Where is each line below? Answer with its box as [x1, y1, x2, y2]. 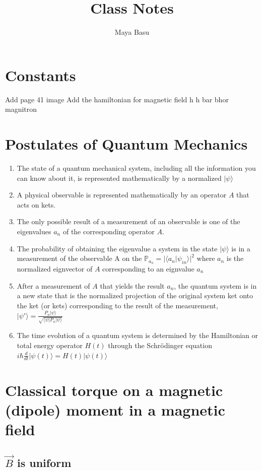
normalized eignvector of [17, 263, 93, 274]
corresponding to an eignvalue [102, 263, 194, 274]
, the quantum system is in [174, 280, 257, 291]
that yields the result [100, 280, 165, 291]
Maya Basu [114, 27, 150, 37]
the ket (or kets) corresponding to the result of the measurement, [17, 300, 218, 310]
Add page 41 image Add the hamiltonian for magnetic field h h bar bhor [5, 94, 229, 104]
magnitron [5, 104, 37, 114]
